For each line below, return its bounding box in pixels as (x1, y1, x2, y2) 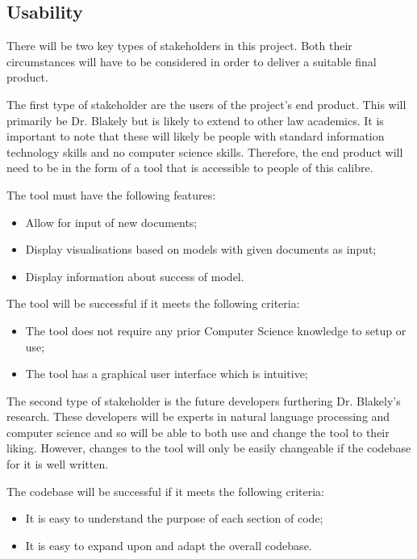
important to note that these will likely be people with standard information (6, 128, 385, 145)
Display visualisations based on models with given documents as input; (25, 241, 377, 258)
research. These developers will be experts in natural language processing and (6, 408, 390, 425)
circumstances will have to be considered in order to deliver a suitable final (6, 53, 377, 69)
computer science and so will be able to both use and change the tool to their (6, 423, 390, 440)
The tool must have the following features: (6, 186, 216, 203)
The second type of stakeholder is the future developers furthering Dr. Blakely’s (6, 392, 401, 409)
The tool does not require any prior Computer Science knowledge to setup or (25, 322, 407, 338)
